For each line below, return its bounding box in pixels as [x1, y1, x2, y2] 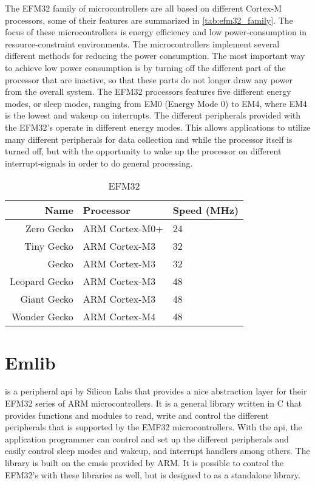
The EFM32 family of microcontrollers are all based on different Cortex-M [5, 2, 282, 14]
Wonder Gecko [11, 309, 73, 324]
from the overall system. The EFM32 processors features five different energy [5, 85, 291, 98]
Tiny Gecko [24, 239, 73, 253]
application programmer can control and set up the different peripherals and [5, 432, 289, 445]
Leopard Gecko [10, 274, 73, 289]
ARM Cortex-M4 [83, 309, 156, 324]
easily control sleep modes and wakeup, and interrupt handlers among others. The [5, 444, 310, 457]
